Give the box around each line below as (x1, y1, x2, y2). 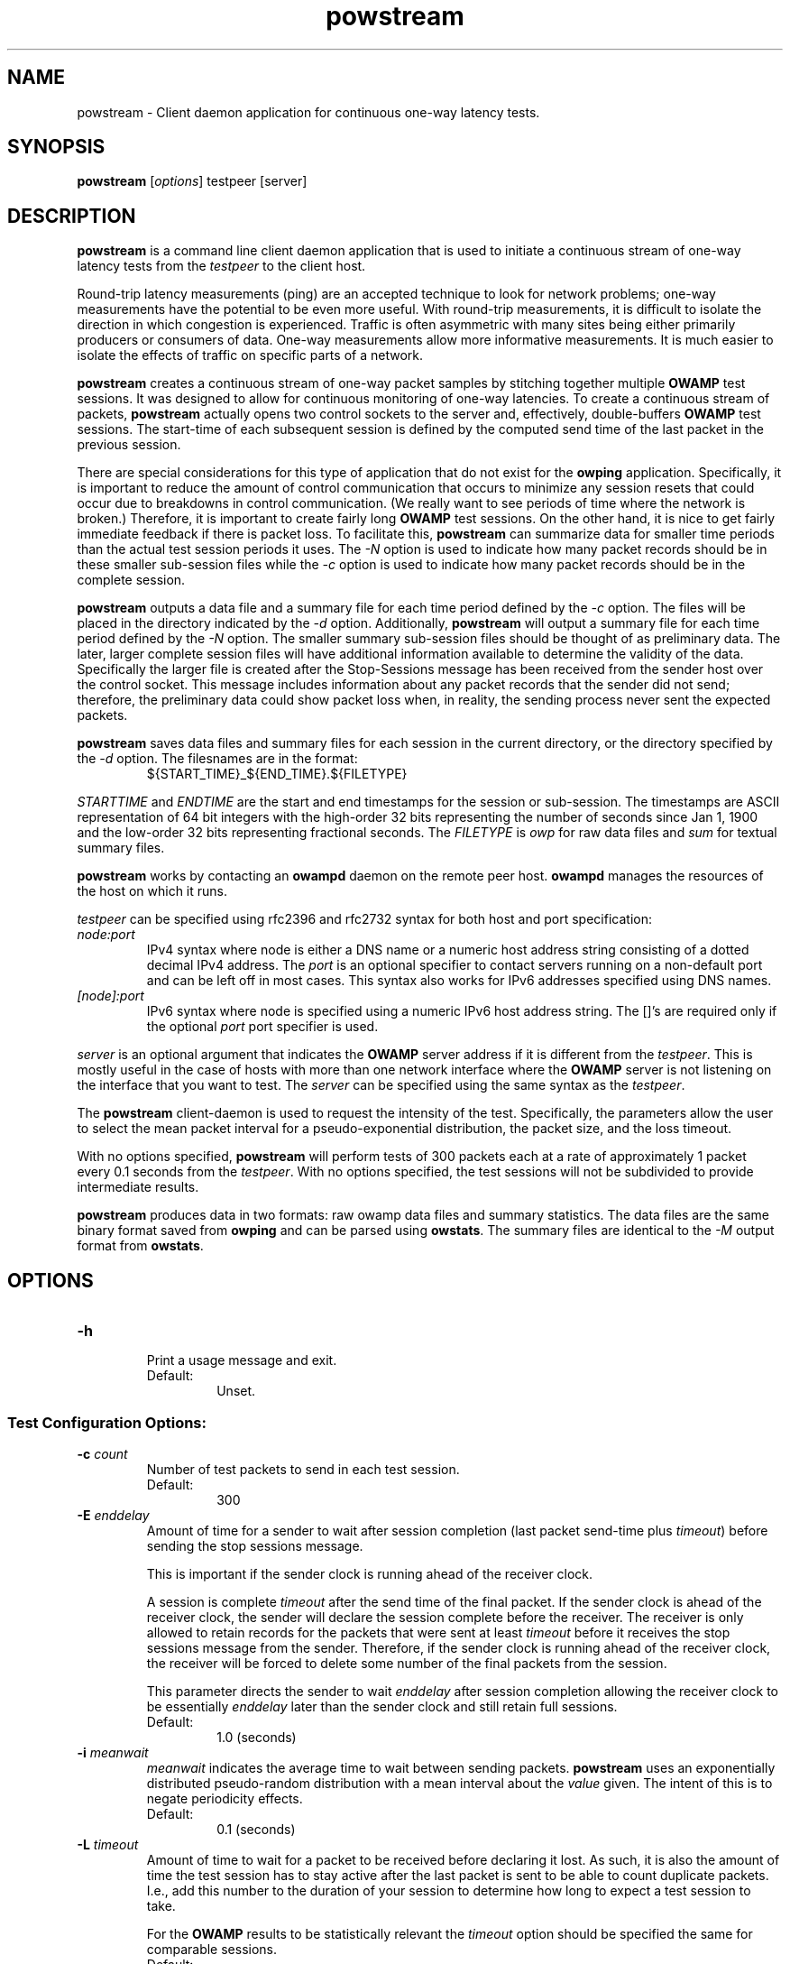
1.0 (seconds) (216, 1729, 297, 1745)
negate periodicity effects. (146, 1790, 303, 1806)
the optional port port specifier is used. (146, 1019, 379, 1035)
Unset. (216, 1383, 256, 1399)
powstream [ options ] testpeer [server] (77, 173, 308, 189)
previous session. (77, 437, 181, 453)
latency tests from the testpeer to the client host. (77, 258, 366, 274)
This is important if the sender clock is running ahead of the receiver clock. (146, 1565, 593, 1581)
